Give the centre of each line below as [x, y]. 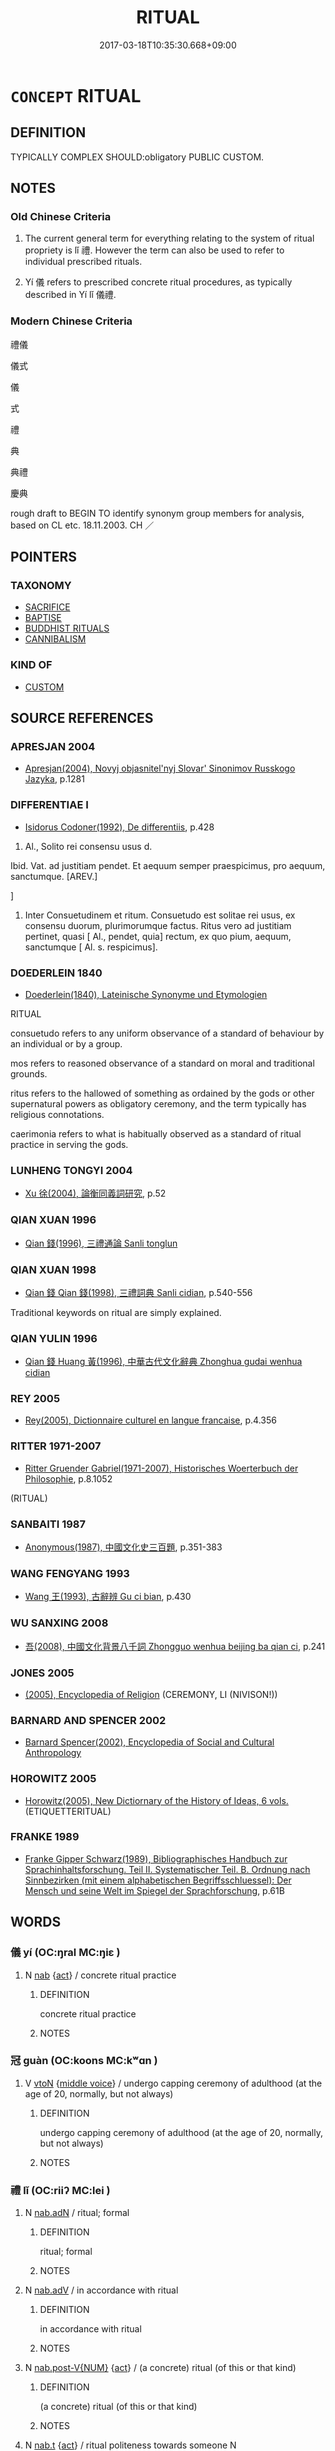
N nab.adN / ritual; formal [77, 2213]
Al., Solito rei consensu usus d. [88, 846]
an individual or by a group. [66, 1044]
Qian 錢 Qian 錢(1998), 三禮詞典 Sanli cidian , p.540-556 [138, 1292]
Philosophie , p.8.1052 [68, 1478]
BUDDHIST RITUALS [67, 628]
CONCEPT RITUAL [76, 95]
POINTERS [44, 557]
